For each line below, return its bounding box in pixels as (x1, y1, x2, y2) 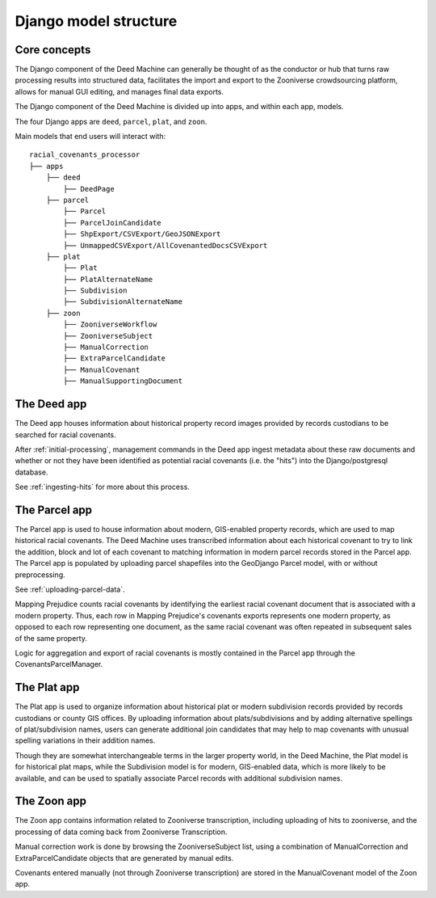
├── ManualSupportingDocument (63, 377, 183, 386)
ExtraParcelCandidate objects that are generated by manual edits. (15, 853, 234, 862)
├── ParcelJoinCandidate (63, 218, 161, 227)
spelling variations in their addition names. (15, 736, 156, 745)
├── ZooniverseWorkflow (63, 320, 157, 329)
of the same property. (15, 633, 88, 643)
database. (15, 467, 48, 477)
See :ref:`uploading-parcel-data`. (15, 584, 125, 594)
